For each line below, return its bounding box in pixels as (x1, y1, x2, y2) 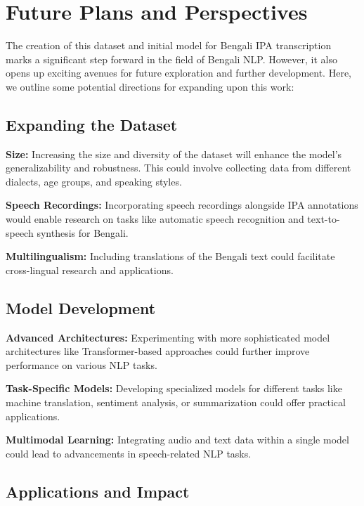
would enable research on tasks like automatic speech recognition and (6, 212, 304, 226)
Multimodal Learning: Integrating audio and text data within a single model (6, 432, 349, 447)
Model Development (6, 297, 156, 318)
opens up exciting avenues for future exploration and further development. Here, (6, 65, 351, 80)
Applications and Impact (6, 480, 190, 502)
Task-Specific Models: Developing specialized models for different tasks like (6, 381, 342, 396)
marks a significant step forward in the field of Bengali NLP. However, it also (6, 51, 337, 66)
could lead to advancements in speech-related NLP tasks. (6, 446, 252, 460)
